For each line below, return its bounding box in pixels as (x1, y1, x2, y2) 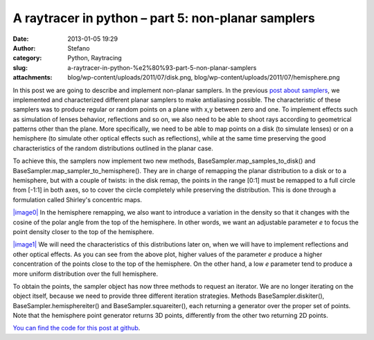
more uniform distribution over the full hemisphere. (12, 269, 159, 278)
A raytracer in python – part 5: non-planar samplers (12, 10, 315, 26)
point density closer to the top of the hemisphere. (12, 227, 154, 235)
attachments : (12, 73, 53, 82)
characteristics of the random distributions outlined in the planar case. (12, 144, 214, 152)
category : (12, 54, 42, 62)
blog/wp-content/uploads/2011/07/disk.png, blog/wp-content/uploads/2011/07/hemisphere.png (67, 73, 340, 82)
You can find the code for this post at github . (12, 324, 141, 332)
